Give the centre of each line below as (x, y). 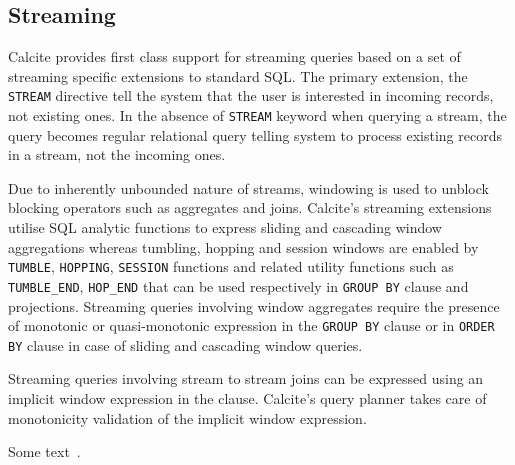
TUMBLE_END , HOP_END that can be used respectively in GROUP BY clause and (238, 285)
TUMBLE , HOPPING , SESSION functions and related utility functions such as (231, 266)
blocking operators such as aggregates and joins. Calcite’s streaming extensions (250, 207)
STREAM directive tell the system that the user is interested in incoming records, (251, 95)
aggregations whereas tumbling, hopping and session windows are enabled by (243, 246)
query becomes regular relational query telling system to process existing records (255, 134)
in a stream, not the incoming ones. (117, 154)
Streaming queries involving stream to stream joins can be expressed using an (246, 378)
